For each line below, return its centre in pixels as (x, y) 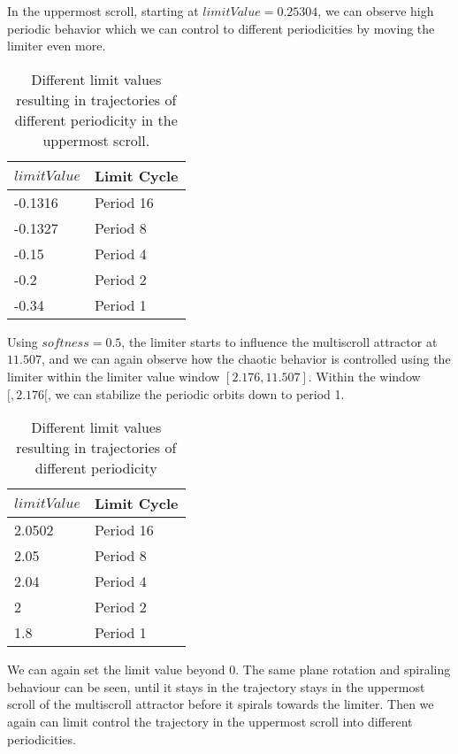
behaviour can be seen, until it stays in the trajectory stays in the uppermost (216, 686)
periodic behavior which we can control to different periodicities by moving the (221, 28)
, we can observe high (376, 11)
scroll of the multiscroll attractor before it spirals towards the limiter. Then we (221, 704)
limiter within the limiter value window (114, 376)
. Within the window (364, 376)
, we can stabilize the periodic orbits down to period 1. (196, 393)
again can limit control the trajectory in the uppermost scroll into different (210, 721)
